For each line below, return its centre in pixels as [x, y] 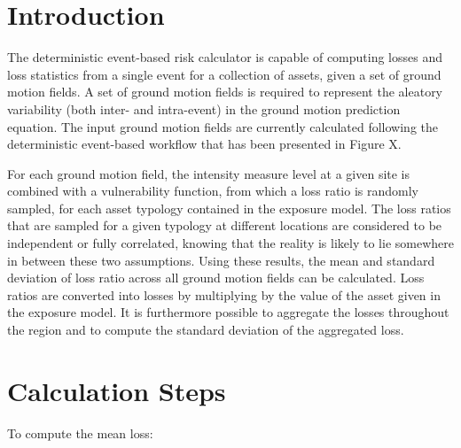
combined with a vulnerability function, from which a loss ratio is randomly [213, 191]
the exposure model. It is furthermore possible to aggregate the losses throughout [228, 312]
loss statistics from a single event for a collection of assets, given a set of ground [224, 74]
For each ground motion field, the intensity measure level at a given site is [209, 173]
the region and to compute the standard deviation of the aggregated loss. [206, 330]
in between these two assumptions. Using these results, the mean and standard [221, 260]
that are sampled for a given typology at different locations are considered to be [225, 225]
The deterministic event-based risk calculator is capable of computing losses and [225, 57]
